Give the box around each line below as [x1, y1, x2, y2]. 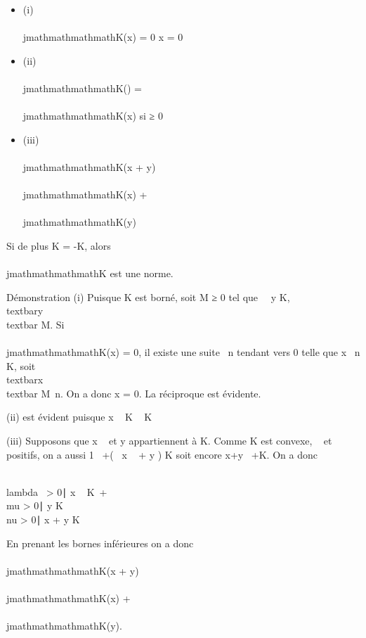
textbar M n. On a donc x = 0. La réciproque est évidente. [6, 385, 261, 400]
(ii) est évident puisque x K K [6, 409, 152, 424]
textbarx [6, 372, 44, 387]
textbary [6, 303, 44, 318]
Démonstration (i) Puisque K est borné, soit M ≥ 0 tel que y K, [6, 289, 290, 304]
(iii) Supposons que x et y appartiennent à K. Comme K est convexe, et [6, 433, 332, 448]
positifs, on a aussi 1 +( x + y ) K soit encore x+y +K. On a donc [6, 447, 318, 461]
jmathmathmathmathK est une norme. [6, 266, 174, 281]
